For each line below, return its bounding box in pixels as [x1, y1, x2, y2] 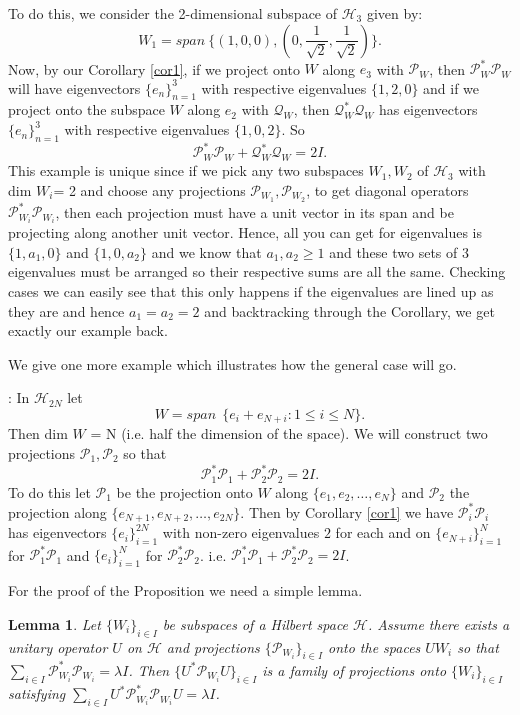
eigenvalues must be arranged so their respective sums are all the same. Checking [8, 261, 506, 282]
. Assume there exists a [368, 613, 510, 634]
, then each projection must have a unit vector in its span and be [55, 201, 454, 222]
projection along [8, 501, 107, 522]
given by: [366, 3, 423, 23]
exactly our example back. [8, 320, 168, 341]
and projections [166, 636, 260, 657]
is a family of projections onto [262, 659, 447, 680]
